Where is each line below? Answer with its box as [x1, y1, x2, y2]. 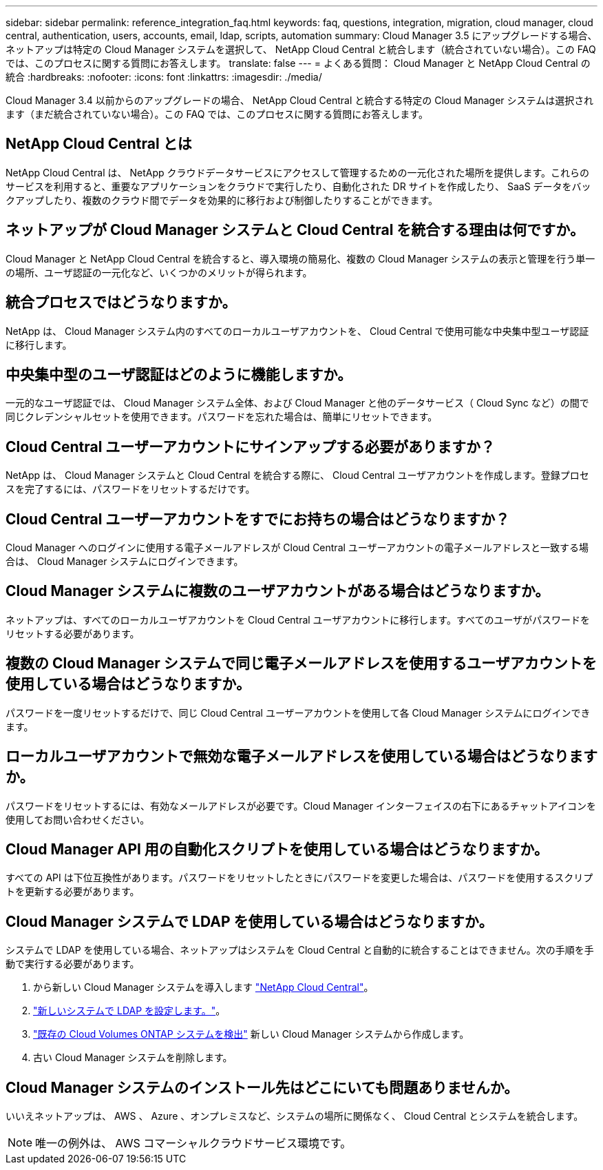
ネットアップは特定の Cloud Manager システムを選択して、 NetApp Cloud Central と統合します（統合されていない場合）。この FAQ [6, 43, 596, 55]
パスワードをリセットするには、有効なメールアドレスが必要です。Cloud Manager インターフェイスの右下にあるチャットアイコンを [6, 799, 596, 812]
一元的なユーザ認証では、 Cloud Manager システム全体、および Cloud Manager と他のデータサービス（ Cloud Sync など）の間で [6, 397, 589, 409]
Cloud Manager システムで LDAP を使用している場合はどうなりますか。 [6, 912, 494, 930]
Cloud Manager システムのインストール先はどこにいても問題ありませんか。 [6, 1078, 519, 1096]
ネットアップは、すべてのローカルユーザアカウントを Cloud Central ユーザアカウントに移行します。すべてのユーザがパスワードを [6, 613, 591, 626]
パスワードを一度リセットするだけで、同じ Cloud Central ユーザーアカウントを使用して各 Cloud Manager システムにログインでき [6, 706, 591, 719]
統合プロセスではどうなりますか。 [6, 294, 237, 311]
